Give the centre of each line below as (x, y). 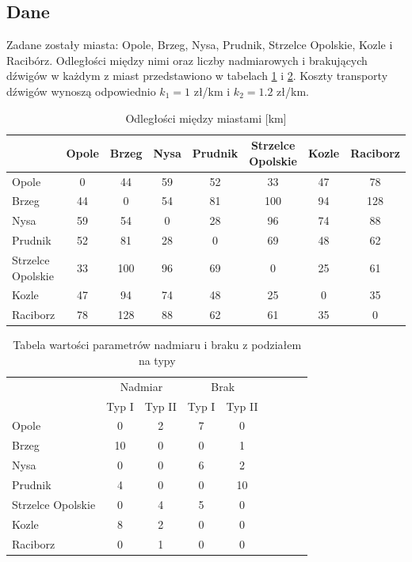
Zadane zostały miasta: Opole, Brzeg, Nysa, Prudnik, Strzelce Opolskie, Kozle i (200, 45)
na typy (157, 360)
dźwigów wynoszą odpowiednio (81, 91)
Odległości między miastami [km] (206, 118)
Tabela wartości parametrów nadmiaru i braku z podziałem (157, 345)
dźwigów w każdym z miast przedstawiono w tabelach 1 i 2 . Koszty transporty (197, 76)
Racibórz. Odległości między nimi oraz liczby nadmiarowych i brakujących (187, 60)
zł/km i (212, 91)
